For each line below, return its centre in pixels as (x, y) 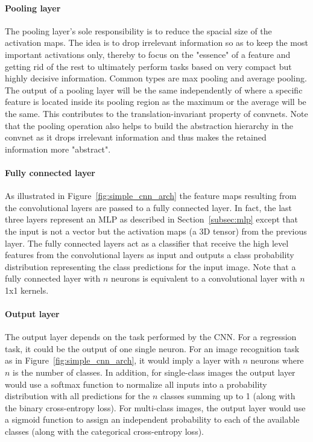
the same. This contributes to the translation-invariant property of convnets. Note (156, 113)
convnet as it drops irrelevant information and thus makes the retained (136, 137)
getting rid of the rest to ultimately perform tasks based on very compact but (148, 66)
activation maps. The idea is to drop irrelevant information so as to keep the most (156, 43)
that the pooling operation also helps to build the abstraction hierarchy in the (149, 125)
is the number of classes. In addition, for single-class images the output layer (154, 372)
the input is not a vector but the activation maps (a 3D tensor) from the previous (156, 231)
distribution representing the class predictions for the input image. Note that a (150, 266)
